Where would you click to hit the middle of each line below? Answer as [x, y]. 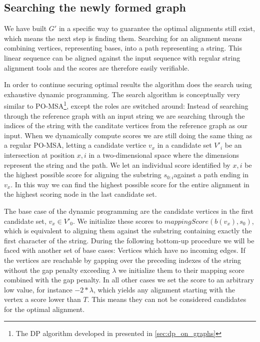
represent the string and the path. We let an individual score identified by [117, 164]
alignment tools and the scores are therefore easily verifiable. [97, 67]
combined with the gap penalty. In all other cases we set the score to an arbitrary [129, 280]
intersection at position [39, 154]
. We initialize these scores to [118, 221]
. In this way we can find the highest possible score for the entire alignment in [130, 184]
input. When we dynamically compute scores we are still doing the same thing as [128, 135]
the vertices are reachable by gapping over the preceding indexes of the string [123, 260]
